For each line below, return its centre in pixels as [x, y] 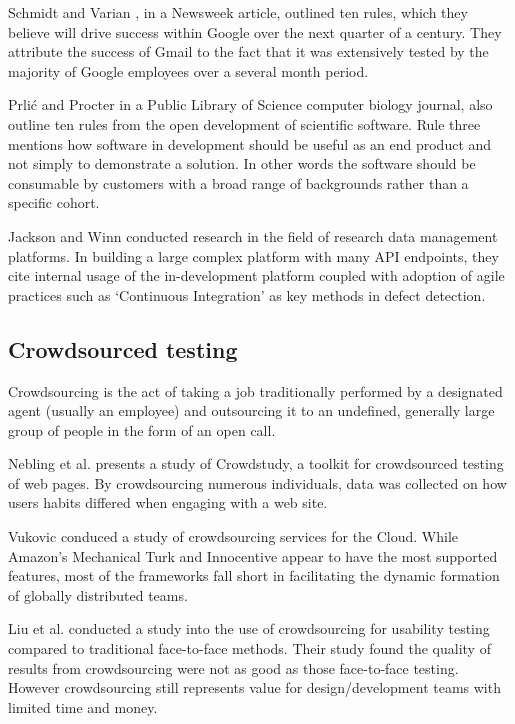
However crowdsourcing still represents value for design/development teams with [254, 687]
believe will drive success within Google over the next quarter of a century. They [255, 31]
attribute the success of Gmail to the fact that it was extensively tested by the [248, 51]
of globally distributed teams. [98, 594]
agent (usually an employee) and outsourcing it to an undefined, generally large [251, 410]
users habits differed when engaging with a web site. [168, 502]
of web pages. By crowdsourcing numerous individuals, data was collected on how [257, 482]
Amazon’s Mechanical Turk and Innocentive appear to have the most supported [253, 555]
